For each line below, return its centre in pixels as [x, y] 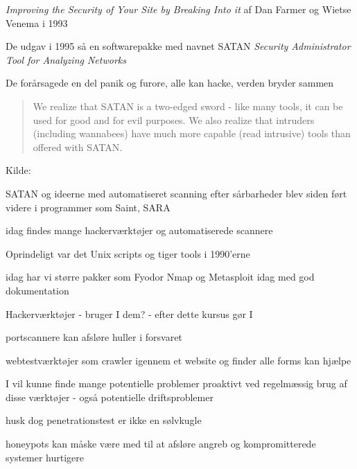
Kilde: [18, 170]
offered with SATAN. [78, 147]
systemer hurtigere [45, 457]
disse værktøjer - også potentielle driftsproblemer [110, 397]
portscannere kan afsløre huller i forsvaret [94, 337]
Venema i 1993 [37, 23]
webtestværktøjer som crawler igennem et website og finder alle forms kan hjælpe [178, 360]
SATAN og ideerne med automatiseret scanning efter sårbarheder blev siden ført [176, 193]
